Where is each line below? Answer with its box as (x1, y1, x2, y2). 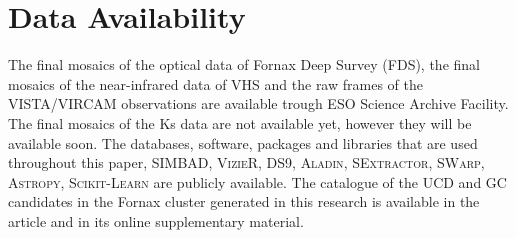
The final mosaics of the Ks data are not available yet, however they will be (8, 112, 472, 133)
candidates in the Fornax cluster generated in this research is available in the (8, 191, 480, 212)
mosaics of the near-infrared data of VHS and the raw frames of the (8, 73, 423, 94)
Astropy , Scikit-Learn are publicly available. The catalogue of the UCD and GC (8, 171, 507, 192)
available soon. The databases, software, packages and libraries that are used (8, 132, 478, 153)
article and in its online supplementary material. (8, 210, 304, 231)
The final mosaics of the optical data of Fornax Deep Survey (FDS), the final (8, 54, 480, 75)
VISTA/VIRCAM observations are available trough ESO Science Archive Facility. (8, 93, 509, 114)
